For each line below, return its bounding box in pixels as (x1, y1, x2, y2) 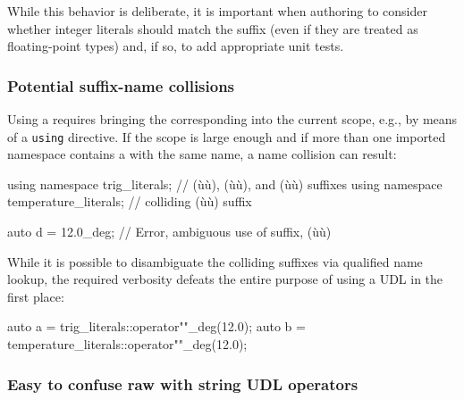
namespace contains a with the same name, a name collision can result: (7, 145, 397, 163)
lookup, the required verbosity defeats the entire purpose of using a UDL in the (7, 270, 443, 288)
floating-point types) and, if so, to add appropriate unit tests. (7, 37, 344, 55)
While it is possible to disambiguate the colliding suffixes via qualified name (7, 252, 423, 271)
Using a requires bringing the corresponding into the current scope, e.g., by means (7, 110, 458, 128)
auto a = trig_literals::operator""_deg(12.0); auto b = (7, 317, 306, 336)
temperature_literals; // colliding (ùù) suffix (7, 192, 252, 211)
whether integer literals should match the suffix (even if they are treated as (7, 19, 418, 37)
